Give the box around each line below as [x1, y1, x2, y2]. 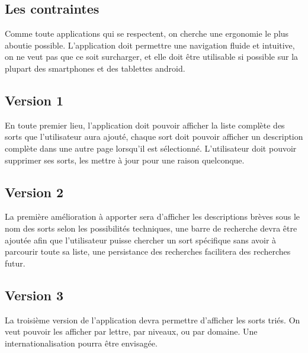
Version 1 [5, 91, 64, 109]
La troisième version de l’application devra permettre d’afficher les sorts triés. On [5, 313, 300, 326]
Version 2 [5, 182, 64, 201]
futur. [5, 256, 25, 269]
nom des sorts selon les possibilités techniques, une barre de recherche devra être [5, 222, 297, 234]
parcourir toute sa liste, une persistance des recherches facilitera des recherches [5, 245, 291, 258]
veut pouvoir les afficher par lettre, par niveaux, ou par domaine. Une [5, 325, 258, 338]
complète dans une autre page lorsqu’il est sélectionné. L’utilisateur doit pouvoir [5, 142, 297, 154]
